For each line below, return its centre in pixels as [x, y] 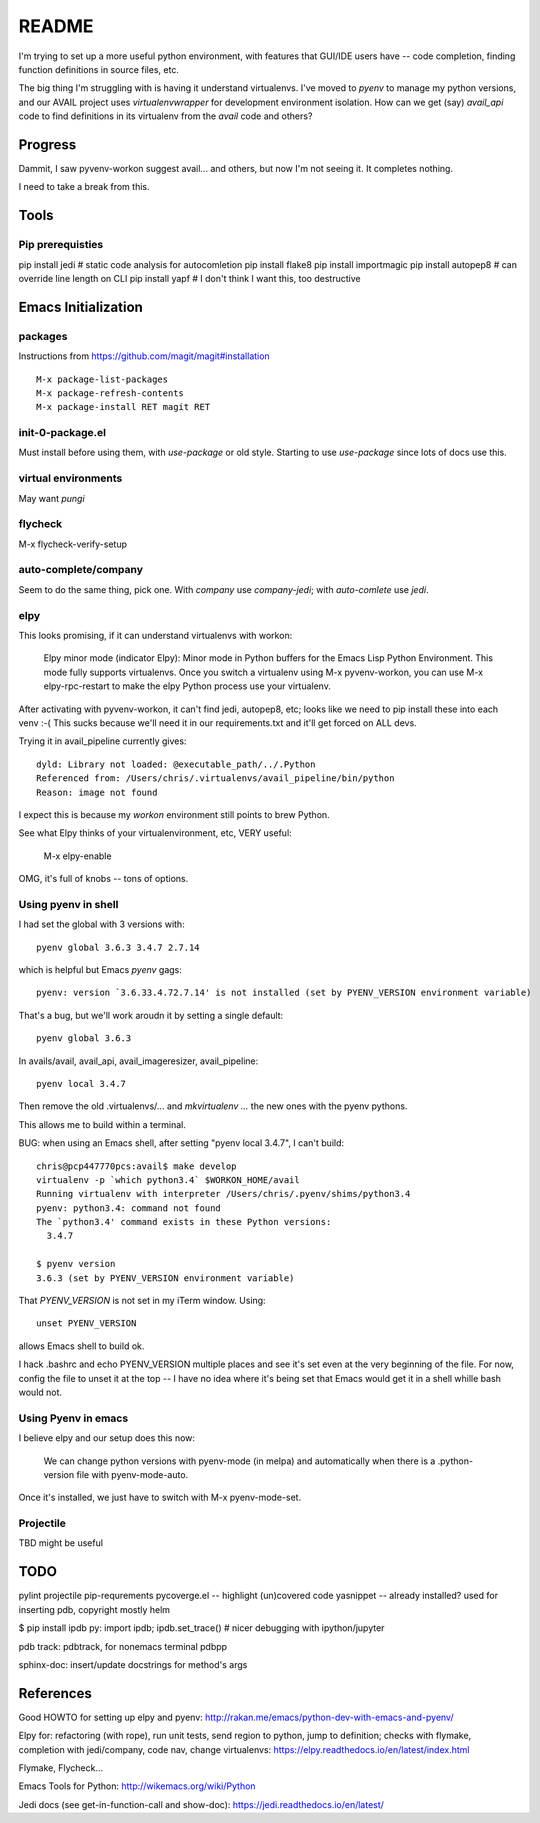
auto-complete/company [81, 570]
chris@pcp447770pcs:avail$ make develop [136, 1166]
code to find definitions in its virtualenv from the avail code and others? [165, 116]
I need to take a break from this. [84, 187]
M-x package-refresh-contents [110, 393]
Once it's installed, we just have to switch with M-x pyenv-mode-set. [160, 1497]
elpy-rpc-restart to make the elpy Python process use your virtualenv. [187, 686]
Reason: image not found [97, 792]
